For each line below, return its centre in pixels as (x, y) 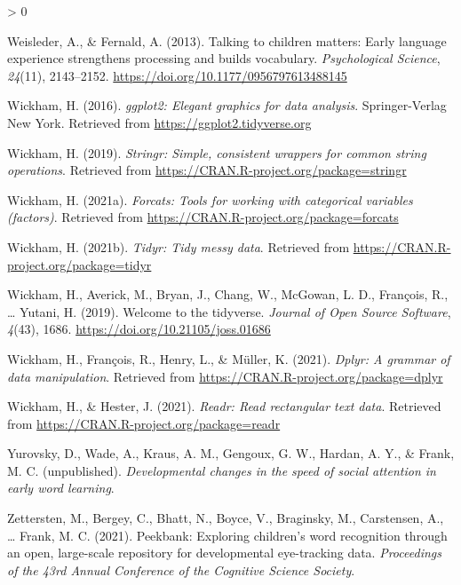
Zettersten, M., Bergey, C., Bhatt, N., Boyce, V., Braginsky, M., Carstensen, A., (226, 518)
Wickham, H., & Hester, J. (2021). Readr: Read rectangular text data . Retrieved (224, 406)
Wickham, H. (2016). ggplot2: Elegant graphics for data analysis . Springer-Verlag (227, 105)
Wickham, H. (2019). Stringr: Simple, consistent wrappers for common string (217, 152)
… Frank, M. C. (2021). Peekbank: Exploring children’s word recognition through (227, 535)
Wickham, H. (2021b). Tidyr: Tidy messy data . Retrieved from (179, 246)
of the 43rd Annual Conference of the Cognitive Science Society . (181, 569)
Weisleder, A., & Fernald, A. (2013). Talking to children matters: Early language (227, 40)
